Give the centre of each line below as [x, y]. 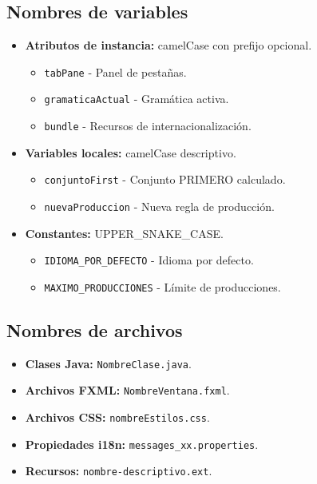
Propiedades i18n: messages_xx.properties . [142, 444]
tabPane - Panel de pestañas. [115, 71]
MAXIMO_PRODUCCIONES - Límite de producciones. [162, 286]
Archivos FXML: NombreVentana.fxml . [127, 390]
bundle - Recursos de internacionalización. [148, 126]
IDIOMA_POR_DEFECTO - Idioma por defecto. [149, 260]
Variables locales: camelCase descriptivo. [131, 152]
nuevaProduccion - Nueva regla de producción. [159, 206]
